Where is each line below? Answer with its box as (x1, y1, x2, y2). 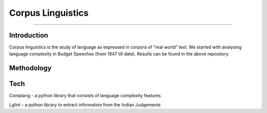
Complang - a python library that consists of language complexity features (9, 93, 161, 99)
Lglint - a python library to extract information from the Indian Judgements (9, 102, 161, 108)
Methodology (9, 64, 52, 73)
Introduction (9, 31, 48, 39)
